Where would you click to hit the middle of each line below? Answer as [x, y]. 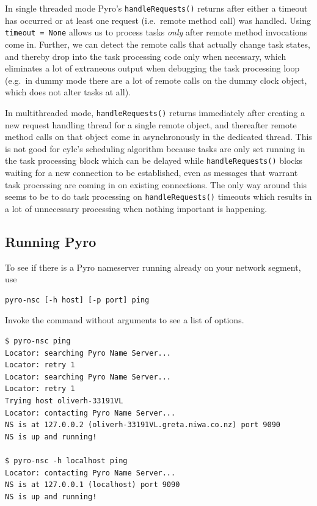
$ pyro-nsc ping [38, 341]
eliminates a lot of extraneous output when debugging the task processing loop [152, 68]
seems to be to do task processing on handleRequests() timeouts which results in [158, 196]
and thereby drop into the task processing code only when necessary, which [146, 56]
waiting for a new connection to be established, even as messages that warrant [151, 172]
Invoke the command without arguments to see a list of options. [125, 320]
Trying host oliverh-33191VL [64, 401]
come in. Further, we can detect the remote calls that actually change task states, [158, 44]
